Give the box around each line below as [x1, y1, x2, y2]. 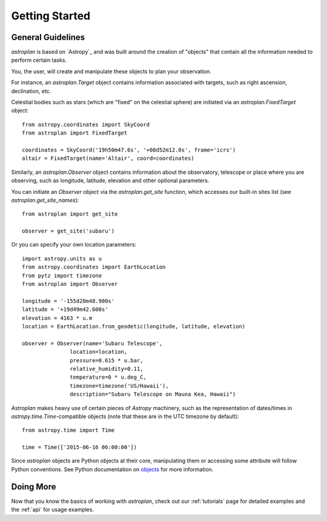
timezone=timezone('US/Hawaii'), [70, 382, 169, 389]
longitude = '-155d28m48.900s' [22, 297, 115, 304]
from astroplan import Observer [22, 280, 118, 288]
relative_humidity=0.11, [70, 365, 144, 372]
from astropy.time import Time [22, 427, 115, 434]
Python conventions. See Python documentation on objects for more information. [11, 465, 214, 473]
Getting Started [11, 9, 91, 22]
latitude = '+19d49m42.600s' [22, 306, 108, 313]
